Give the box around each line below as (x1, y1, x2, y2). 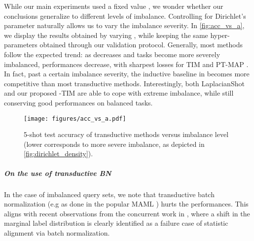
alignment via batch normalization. (4, 227, 110, 238)
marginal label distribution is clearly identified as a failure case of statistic (4, 218, 228, 228)
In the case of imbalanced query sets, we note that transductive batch (4, 189, 215, 199)
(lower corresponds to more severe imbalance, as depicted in (24, 138, 205, 149)
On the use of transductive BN (4, 168, 111, 178)
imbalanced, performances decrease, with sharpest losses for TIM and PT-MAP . (4, 59, 249, 69)
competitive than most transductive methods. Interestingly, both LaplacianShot (4, 78, 245, 88)
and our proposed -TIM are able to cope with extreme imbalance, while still (4, 88, 234, 98)
